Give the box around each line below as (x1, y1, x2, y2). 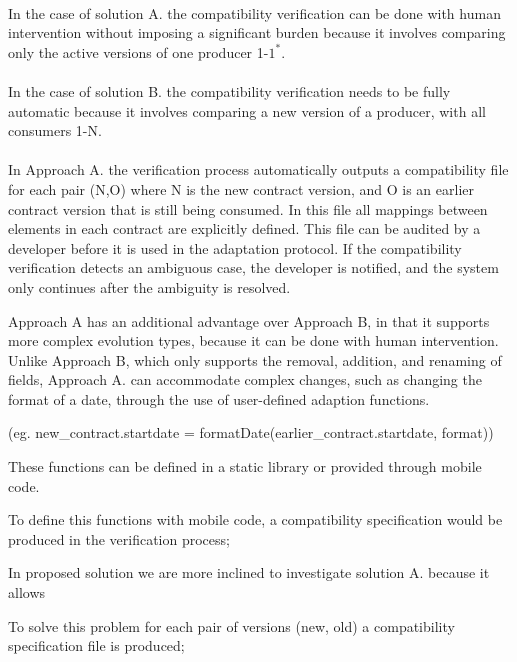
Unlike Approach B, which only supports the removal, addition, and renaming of (8, 349, 502, 370)
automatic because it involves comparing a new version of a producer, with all (8, 100, 486, 121)
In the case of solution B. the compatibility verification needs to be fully (8, 80, 451, 101)
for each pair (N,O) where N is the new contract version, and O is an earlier (8, 178, 474, 199)
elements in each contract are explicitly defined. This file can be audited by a (8, 218, 481, 239)
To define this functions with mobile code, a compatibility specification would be (8, 509, 503, 530)
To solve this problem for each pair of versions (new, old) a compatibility (8, 615, 455, 636)
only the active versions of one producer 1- (8, 41, 269, 62)
